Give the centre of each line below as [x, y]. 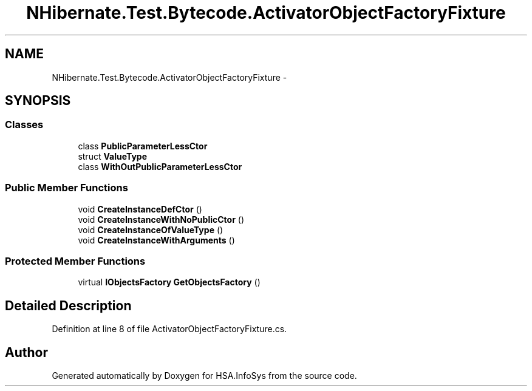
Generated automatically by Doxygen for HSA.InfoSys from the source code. [204, 376]
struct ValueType [113, 156]
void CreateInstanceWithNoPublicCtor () [161, 219]
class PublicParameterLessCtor [143, 146]
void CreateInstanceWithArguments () [156, 240]
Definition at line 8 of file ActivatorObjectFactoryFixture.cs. [169, 329]
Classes [24, 125]
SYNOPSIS [38, 101]
